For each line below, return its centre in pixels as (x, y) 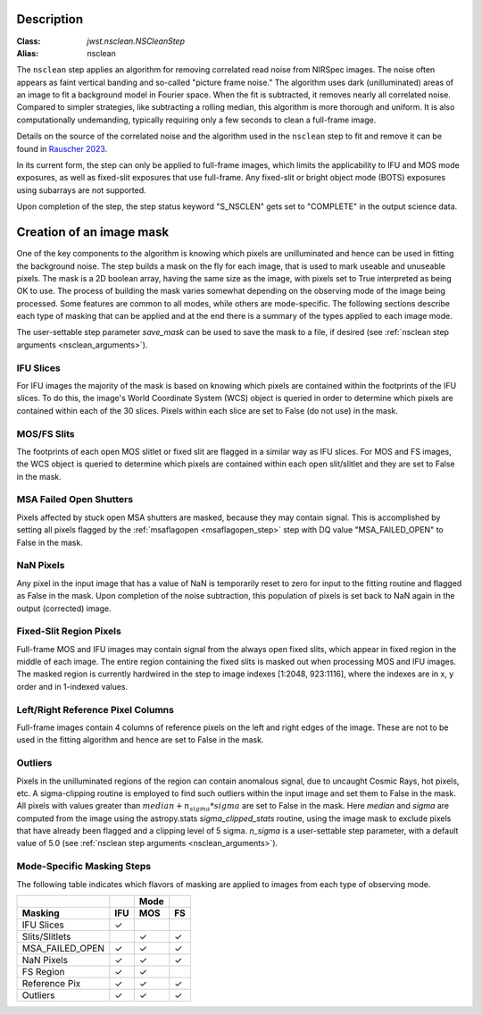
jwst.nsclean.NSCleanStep (136, 41)
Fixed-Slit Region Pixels (69, 632)
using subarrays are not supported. (81, 190)
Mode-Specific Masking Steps (84, 867)
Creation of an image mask (93, 232)
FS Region (44, 972)
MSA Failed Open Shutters (75, 499)
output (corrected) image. (64, 608)
